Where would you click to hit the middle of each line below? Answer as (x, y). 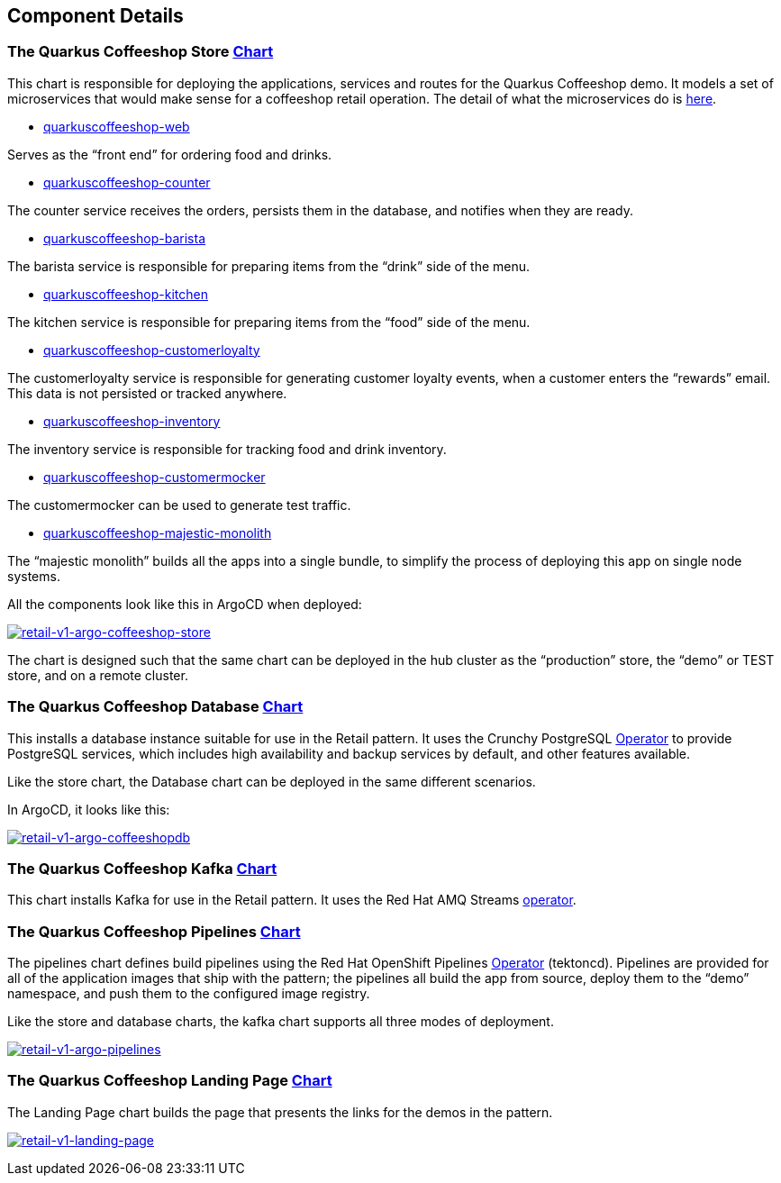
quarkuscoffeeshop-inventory (132, 421)
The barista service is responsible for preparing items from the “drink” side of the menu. (269, 266)
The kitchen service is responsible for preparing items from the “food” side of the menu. (269, 322)
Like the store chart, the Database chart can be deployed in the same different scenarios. (272, 781)
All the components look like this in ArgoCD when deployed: (185, 604)
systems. (34, 576)
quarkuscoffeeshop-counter (127, 182)
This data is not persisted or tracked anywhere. (147, 393)
